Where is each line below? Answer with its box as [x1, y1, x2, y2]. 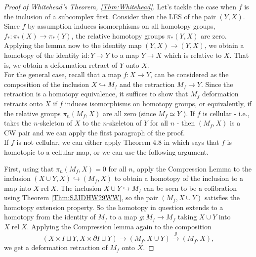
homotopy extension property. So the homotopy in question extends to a [4, 202, 223, 212]
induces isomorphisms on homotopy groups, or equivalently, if [65, 98, 252, 108]
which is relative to [164, 49, 222, 60]
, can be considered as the [150, 69, 229, 80]
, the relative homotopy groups [71, 30, 165, 41]
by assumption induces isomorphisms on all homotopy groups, [28, 21, 215, 31]
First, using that [4, 163, 54, 173]
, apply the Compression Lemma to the [132, 163, 252, 173]
